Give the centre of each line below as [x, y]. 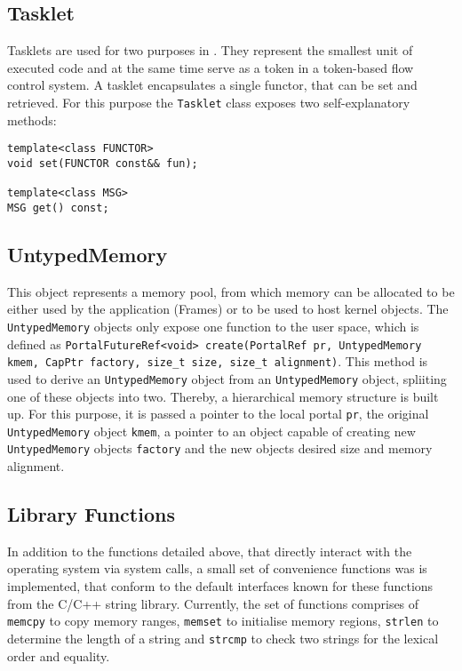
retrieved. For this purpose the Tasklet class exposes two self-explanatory [209, 102]
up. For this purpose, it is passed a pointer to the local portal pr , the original [218, 414]
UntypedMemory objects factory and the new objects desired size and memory [220, 448]
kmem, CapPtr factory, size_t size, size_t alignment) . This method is [218, 361]
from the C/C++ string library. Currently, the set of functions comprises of [213, 603]
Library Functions [91, 514]
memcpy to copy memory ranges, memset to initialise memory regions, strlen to [223, 621]
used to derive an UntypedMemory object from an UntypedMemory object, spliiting [227, 378]
